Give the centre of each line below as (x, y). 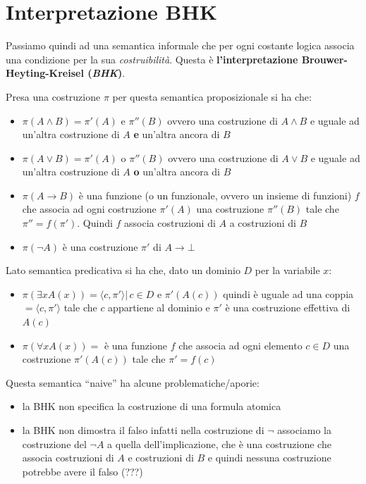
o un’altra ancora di (177, 172)
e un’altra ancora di (177, 134)
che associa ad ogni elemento (240, 345)
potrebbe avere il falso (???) (83, 471)
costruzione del (54, 443)
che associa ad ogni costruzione (89, 209)
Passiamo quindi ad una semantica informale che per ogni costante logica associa (180, 45)
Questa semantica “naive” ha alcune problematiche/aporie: (133, 382)
